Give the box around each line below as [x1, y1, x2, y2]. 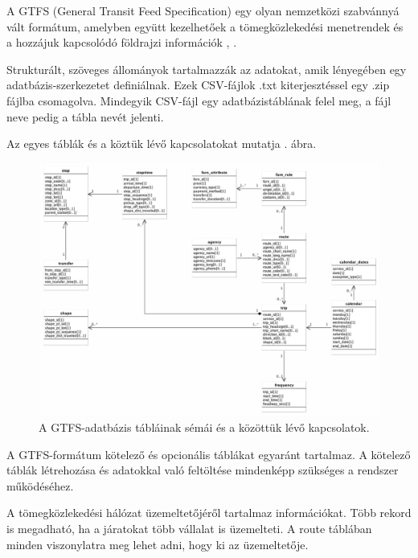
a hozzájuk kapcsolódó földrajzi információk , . [6, 34, 237, 51]
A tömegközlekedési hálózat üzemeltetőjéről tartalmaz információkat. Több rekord [6, 504, 412, 521]
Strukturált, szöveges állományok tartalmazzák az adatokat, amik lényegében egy [6, 60, 407, 77]
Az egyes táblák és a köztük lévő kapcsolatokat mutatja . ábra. [6, 135, 317, 152]
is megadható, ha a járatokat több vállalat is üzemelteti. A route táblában [6, 520, 372, 536]
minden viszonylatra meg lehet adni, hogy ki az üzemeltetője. [6, 535, 309, 552]
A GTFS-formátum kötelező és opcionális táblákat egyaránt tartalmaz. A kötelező [6, 445, 411, 462]
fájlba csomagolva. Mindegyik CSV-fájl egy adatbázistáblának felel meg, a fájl [6, 92, 391, 109]
